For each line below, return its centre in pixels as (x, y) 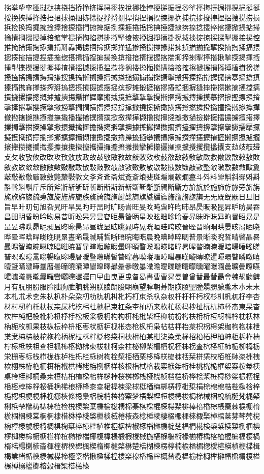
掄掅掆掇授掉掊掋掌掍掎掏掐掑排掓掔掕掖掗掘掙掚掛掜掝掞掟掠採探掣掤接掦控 (132, 37)
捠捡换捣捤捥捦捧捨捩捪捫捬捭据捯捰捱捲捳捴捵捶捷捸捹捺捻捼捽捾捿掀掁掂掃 (132, 27)
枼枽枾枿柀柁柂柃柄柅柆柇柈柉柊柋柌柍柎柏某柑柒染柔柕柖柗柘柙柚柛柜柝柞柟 (132, 336)
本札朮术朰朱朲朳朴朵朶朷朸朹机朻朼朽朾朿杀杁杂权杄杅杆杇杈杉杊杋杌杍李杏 (132, 296)
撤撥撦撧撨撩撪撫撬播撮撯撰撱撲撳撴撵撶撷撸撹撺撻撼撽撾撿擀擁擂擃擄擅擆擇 (132, 117)
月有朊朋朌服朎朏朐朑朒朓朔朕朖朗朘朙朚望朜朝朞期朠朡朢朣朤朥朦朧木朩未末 (132, 286)
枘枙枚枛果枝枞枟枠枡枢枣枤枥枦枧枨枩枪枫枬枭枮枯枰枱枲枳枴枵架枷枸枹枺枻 (132, 326)
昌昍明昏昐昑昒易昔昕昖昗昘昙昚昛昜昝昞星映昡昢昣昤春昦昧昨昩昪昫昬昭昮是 (132, 216)
